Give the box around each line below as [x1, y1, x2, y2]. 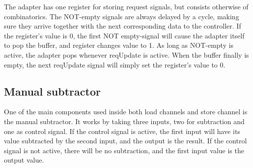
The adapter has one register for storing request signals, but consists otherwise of [4, 1, 249, 11]
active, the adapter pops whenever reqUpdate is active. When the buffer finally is [4, 49, 249, 60]
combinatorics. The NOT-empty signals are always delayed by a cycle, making [4, 11, 239, 21]
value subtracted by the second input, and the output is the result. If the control [4, 135, 247, 146]
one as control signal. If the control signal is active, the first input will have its [4, 126, 240, 136]
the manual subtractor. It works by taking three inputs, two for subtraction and [4, 116, 245, 126]
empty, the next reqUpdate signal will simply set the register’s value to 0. [4, 59, 225, 69]
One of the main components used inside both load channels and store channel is [4, 106, 248, 117]
